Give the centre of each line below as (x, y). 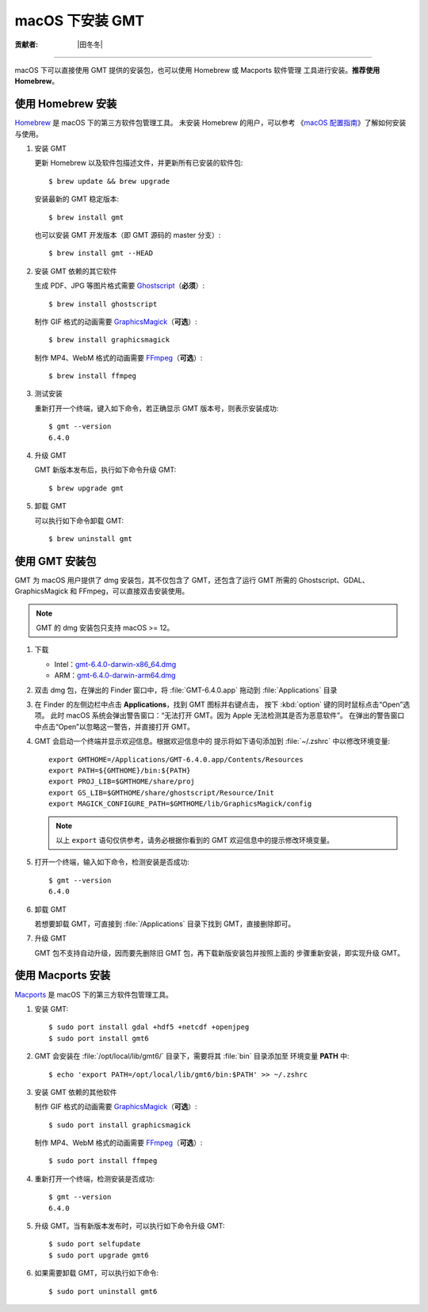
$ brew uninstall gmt (90, 539)
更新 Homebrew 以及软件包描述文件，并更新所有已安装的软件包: (139, 163)
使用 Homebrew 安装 (66, 104)
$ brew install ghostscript (103, 304)
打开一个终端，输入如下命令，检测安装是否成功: (112, 862)
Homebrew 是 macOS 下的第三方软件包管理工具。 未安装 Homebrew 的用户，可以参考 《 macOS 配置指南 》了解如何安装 (210, 123)
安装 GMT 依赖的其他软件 (76, 1092)
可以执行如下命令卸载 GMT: (79, 521)
